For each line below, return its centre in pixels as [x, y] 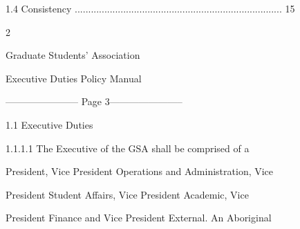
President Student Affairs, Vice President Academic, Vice [127, 194]
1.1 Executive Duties [49, 124]
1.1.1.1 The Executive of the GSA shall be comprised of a [128, 148]
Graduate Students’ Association [73, 55]
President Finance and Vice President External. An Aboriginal [139, 218]
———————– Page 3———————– [94, 101]
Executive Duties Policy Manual [74, 78]
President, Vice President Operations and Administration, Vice [140, 171]
